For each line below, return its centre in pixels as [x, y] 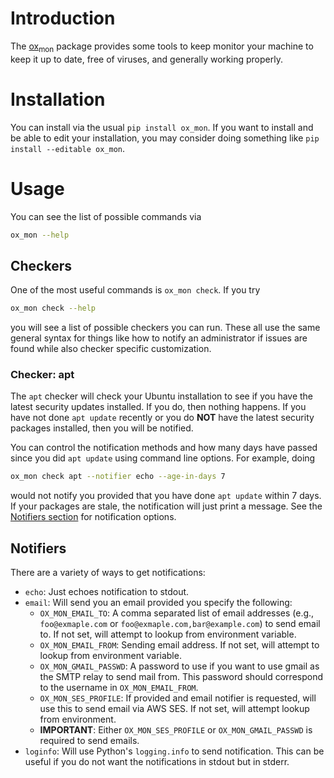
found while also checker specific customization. [111, 349]
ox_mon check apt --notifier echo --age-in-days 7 [118, 477]
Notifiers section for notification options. [93, 517]
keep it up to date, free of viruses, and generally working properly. [146, 59]
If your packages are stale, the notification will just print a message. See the [166, 506]
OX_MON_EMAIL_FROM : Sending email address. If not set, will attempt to [179, 645]
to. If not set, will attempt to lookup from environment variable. [168, 634]
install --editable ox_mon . [68, 148]
